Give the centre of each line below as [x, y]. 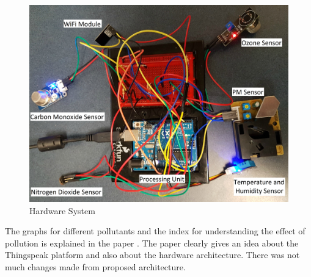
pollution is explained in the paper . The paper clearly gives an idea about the [152, 243]
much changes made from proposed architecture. [95, 266]
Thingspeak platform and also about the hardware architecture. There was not [152, 255]
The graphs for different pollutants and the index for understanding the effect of [155, 231]
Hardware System [62, 210]
